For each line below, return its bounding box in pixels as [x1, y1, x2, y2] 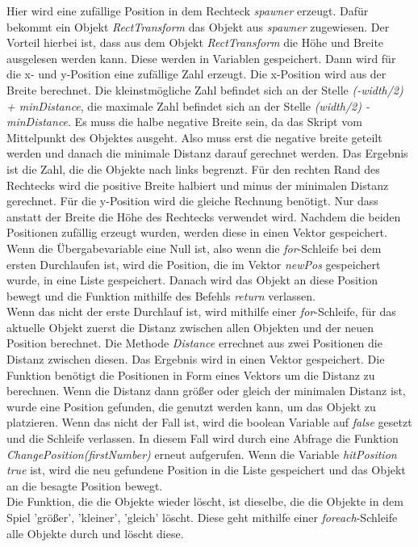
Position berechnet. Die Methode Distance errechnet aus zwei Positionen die [6, 335, 382, 351]
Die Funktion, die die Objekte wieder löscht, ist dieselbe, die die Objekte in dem [6, 493, 403, 510]
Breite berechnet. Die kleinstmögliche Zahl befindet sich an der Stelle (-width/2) [6, 81, 403, 98]
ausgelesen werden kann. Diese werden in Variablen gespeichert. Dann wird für [6, 49, 396, 66]
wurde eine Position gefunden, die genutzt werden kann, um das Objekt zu [6, 398, 376, 414]
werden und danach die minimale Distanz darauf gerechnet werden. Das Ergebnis [6, 145, 408, 162]
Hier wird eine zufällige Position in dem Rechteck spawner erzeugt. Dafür [6, 2, 369, 19]
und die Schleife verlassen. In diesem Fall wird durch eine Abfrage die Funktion [6, 430, 399, 447]
